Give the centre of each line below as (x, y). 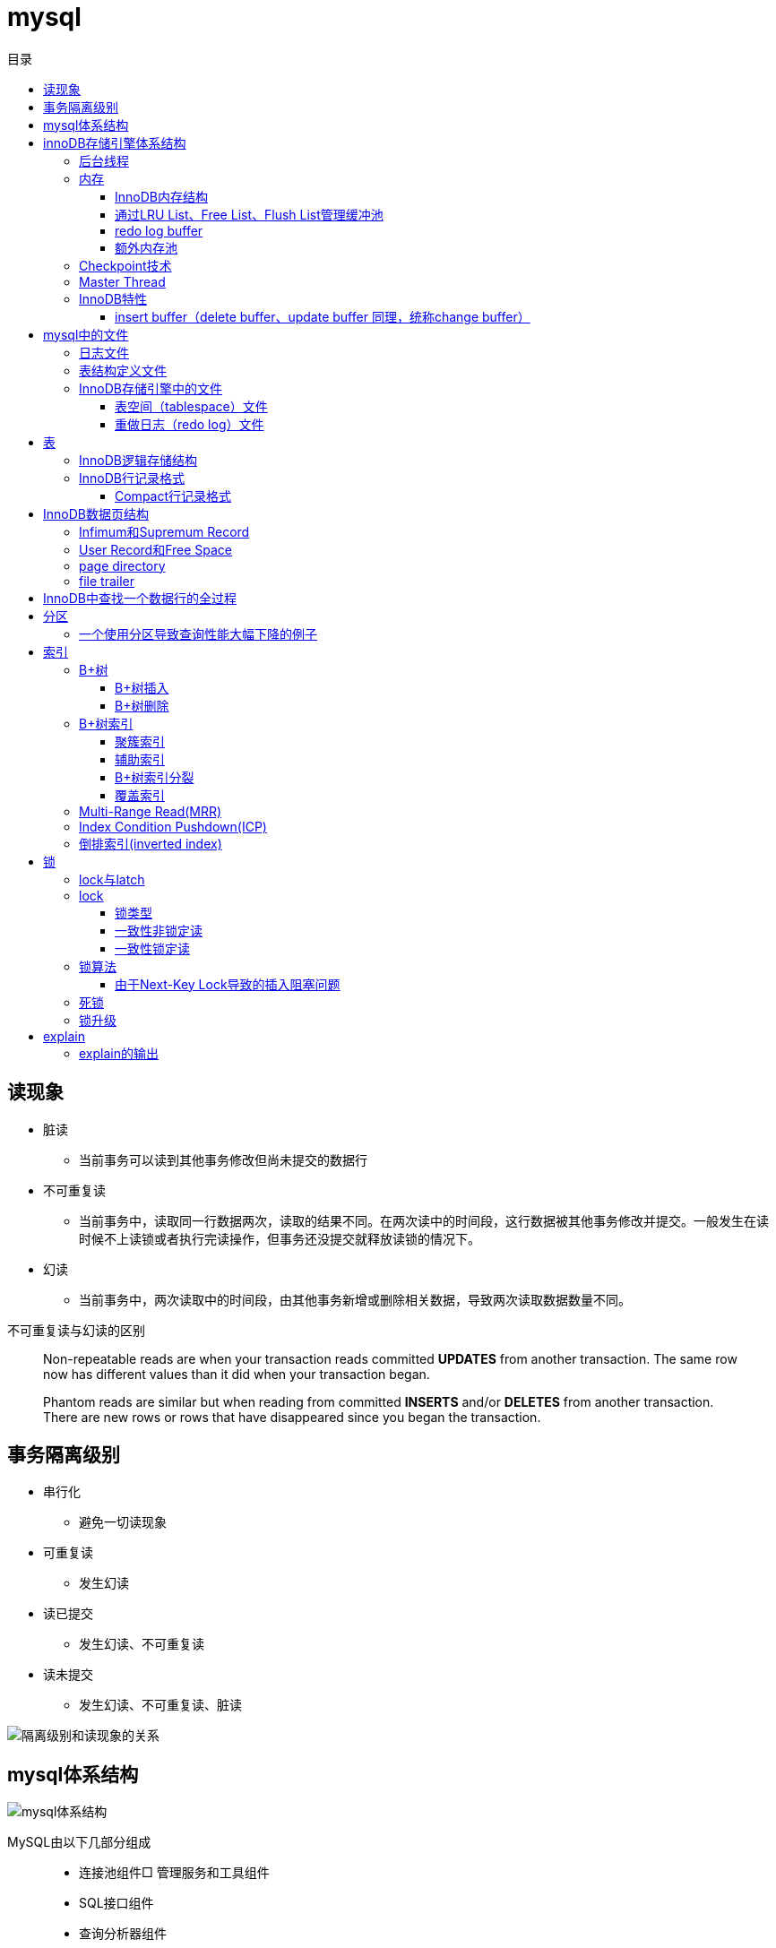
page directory (122, 565)
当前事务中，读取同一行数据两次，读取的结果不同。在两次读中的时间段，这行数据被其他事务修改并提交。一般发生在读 (424, 1220)
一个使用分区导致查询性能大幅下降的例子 (198, 634)
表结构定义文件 (123, 370)
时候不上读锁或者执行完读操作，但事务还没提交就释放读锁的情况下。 (280, 1238)
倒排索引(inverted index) (151, 843)
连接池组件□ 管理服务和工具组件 (174, 1873)
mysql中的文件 (86, 334)
